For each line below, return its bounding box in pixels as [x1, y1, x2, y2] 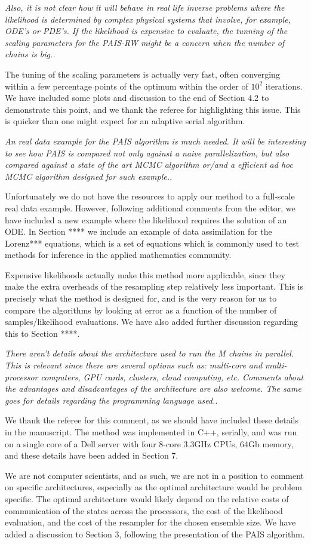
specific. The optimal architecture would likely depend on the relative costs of [5, 492, 289, 505]
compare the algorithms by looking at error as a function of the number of [5, 303, 277, 316]
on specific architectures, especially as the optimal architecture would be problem [5, 481, 302, 493]
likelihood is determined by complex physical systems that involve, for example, [5, 13, 291, 25]
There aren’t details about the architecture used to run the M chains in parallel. [5, 347, 294, 359]
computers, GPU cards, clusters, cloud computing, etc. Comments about [41, 370, 304, 383]
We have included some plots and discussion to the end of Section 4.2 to [5, 91, 269, 104]
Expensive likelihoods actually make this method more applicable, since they [5, 268, 285, 281]
